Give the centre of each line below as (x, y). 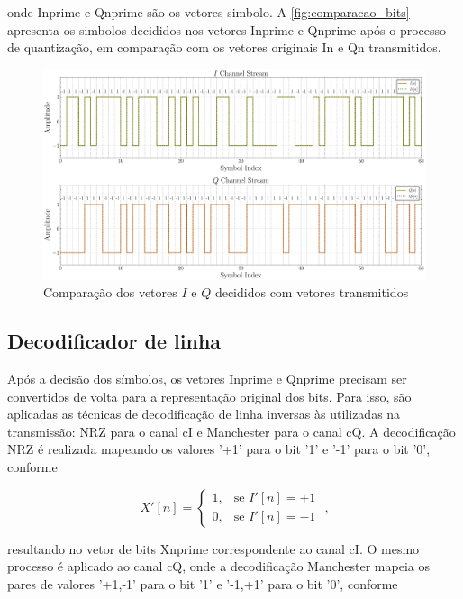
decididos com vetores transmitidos (312, 292)
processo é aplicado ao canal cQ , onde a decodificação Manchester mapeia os (218, 566)
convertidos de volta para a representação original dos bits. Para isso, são (209, 396)
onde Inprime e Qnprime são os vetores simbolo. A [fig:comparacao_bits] (209, 12)
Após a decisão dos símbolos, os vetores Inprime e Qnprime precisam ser (207, 379)
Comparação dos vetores (110, 292)
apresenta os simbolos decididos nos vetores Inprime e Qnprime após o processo (227, 29)
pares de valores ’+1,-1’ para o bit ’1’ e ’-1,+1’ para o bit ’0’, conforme (203, 583)
